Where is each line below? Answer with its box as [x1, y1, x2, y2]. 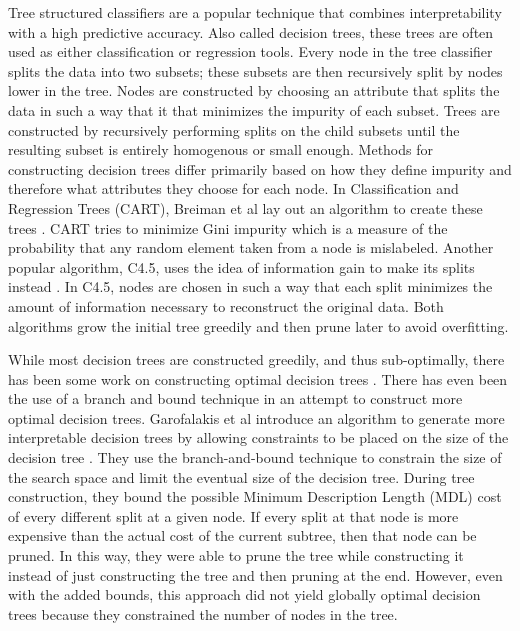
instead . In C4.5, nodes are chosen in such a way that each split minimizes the [8, 276, 493, 297]
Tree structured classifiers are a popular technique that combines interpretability [8, 2, 502, 22]
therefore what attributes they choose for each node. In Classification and [8, 178, 459, 199]
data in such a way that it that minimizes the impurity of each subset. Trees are [8, 99, 500, 120]
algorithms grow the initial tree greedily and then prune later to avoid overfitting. [8, 315, 509, 336]
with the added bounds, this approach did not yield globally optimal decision [8, 584, 481, 605]
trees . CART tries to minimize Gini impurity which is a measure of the [8, 217, 448, 238]
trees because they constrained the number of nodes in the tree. [8, 603, 398, 624]
